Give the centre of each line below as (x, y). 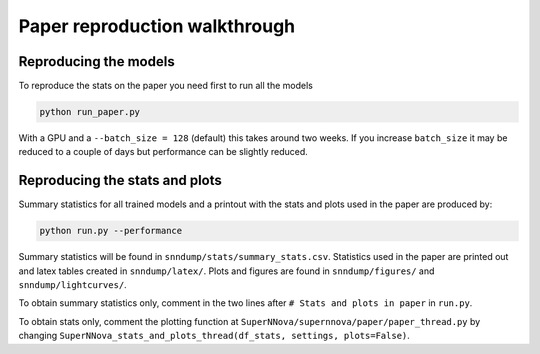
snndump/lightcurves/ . (72, 285)
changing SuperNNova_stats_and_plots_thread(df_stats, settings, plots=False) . (214, 336)
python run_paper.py (89, 112)
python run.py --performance (111, 231)
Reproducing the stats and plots (120, 180)
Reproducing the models (96, 61)
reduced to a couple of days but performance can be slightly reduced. (163, 152)
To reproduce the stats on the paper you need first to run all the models (166, 86)
